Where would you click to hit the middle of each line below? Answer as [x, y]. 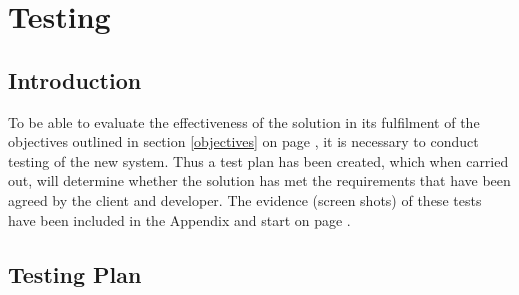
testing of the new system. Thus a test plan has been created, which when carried [258, 160]
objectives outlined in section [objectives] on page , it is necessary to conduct [243, 141]
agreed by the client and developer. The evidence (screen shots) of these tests [245, 199]
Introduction [75, 79]
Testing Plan [75, 273]
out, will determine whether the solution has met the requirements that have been [259, 180]
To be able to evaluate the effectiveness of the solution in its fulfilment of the [244, 121]
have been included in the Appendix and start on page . [179, 219]
